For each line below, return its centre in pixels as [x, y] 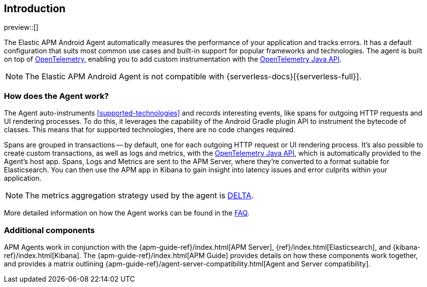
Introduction [35, 9]
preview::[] [21, 27]
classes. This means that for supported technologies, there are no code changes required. [150, 130]
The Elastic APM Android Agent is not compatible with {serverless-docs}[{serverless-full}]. [193, 77]
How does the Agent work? [57, 96]
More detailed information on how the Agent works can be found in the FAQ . [127, 213]
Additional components [50, 230]
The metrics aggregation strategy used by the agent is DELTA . [139, 196]
